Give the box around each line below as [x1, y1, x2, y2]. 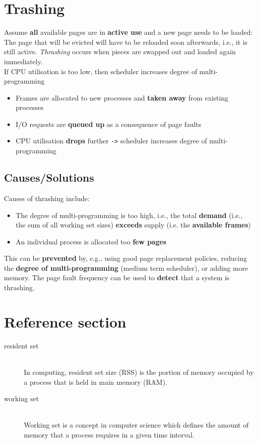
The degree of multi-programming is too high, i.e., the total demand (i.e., [15, 210, 243, 220]
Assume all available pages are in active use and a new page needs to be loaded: [4, 27, 253, 37]
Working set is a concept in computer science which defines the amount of [24, 420, 249, 430]
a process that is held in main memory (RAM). [24, 376, 168, 387]
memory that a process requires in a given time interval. [24, 429, 194, 440]
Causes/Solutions [4, 170, 94, 185]
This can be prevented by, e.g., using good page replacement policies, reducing [4, 253, 247, 263]
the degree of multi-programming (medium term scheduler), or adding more [4, 262, 248, 273]
